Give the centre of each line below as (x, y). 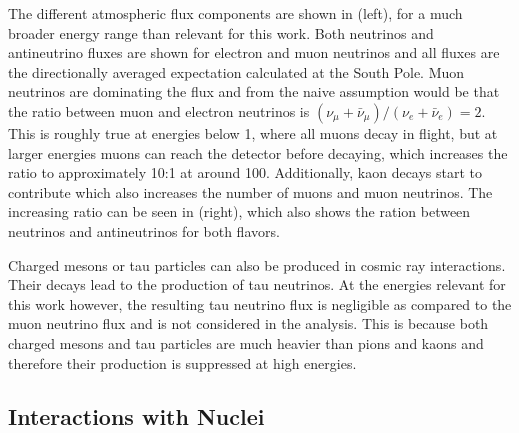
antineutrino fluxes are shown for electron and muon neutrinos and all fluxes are (254, 52)
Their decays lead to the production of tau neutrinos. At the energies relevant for (257, 284)
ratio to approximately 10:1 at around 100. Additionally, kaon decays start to (245, 172)
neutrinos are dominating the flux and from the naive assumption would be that (254, 91)
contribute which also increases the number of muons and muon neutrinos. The (250, 191)
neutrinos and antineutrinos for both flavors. (144, 230)
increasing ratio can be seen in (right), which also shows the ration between (239, 211)
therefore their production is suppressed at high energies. (182, 362)
